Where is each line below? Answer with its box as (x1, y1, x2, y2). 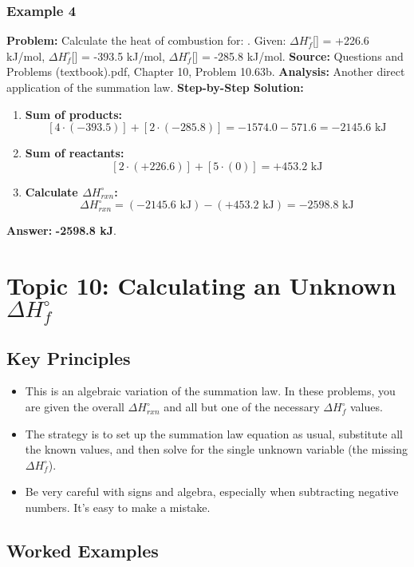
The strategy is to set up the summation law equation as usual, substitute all (25, 425, 403, 442)
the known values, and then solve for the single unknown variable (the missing (25, 441, 408, 458)
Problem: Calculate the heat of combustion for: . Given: (6, 32, 286, 49)
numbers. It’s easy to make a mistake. (25, 499, 211, 516)
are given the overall (25, 398, 124, 415)
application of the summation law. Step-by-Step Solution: (6, 79, 304, 95)
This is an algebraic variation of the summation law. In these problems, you (25, 383, 396, 399)
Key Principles (6, 345, 131, 370)
